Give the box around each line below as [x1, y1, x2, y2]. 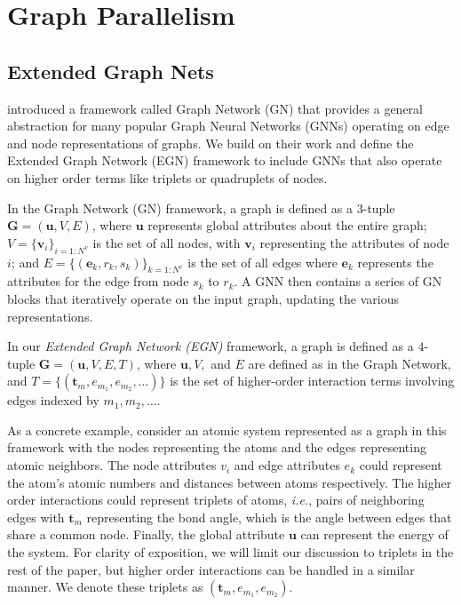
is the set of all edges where [187, 252, 338, 271]
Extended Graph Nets [7, 57, 214, 84]
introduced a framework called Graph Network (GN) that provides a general [7, 99, 424, 117]
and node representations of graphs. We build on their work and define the [7, 133, 414, 152]
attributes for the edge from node [7, 272, 189, 291]
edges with [7, 507, 65, 526]
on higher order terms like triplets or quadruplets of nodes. [7, 168, 328, 187]
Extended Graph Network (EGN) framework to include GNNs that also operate [7, 151, 442, 170]
